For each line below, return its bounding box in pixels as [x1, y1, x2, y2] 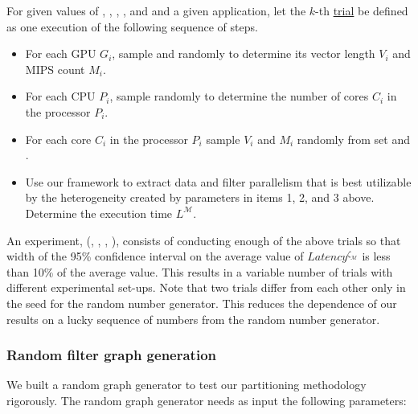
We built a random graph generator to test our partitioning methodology [6, 376, 367, 393]
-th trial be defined [315, 2, 408, 18]
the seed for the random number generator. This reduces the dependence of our [6, 294, 397, 311]
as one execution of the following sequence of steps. [6, 18, 258, 35]
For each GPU [25, 45, 96, 62]
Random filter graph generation [6, 345, 217, 365]
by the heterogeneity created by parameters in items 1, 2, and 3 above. [25, 189, 375, 206]
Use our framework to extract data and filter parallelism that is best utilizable [25, 173, 412, 190]
